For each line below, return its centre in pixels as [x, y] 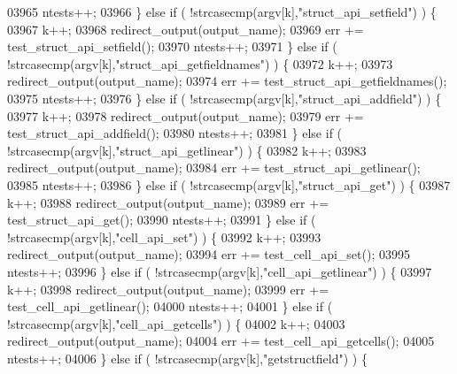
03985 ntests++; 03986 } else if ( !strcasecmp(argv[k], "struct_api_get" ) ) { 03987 [229, 184]
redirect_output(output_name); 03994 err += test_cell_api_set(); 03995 [209, 254]
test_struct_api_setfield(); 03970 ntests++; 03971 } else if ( [172, 46]
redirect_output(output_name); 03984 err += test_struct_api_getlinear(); [214, 168]
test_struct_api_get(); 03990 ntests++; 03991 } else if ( [162, 220]
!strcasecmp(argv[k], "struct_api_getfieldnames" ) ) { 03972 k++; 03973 [200, 63]
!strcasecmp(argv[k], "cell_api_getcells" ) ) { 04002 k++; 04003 [176, 323]
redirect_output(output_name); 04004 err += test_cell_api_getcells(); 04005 [221, 341]
